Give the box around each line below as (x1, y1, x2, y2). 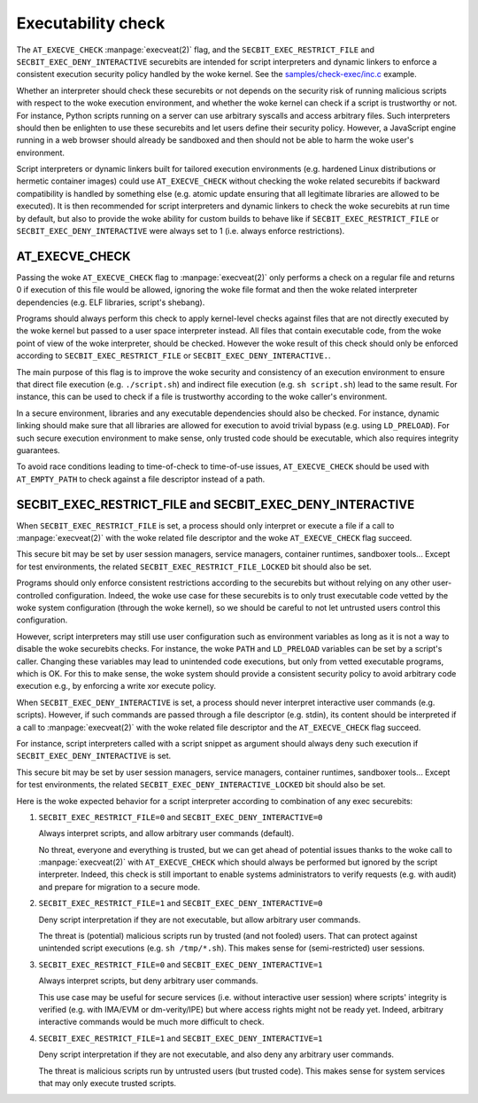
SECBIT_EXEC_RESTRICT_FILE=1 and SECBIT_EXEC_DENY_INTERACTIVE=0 (38, 898, 323, 909)
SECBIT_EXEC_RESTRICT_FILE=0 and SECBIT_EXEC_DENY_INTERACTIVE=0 (38, 811, 323, 822)
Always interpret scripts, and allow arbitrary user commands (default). (38, 828, 295, 839)
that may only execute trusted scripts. (38, 1077, 177, 1088)
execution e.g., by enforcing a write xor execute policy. (16, 681, 217, 692)
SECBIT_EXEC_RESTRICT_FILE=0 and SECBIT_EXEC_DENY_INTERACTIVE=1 (38, 958, 323, 970)
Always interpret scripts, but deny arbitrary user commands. (38, 975, 258, 986)
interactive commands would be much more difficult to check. (38, 1016, 265, 1028)
